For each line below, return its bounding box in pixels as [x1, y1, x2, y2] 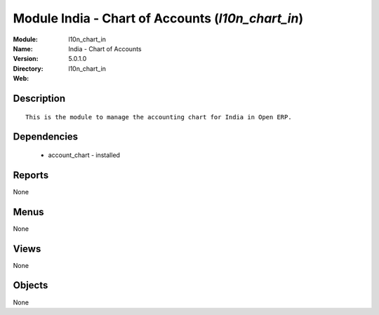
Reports [13, 169, 49, 181]
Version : [13, 55, 39, 63]
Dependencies [13, 130, 79, 143]
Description [13, 92, 66, 105]
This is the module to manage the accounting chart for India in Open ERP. [25, 113, 292, 121]
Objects [13, 279, 48, 291]
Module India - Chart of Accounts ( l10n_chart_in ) [13, 11, 304, 26]
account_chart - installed [48, 151, 121, 159]
